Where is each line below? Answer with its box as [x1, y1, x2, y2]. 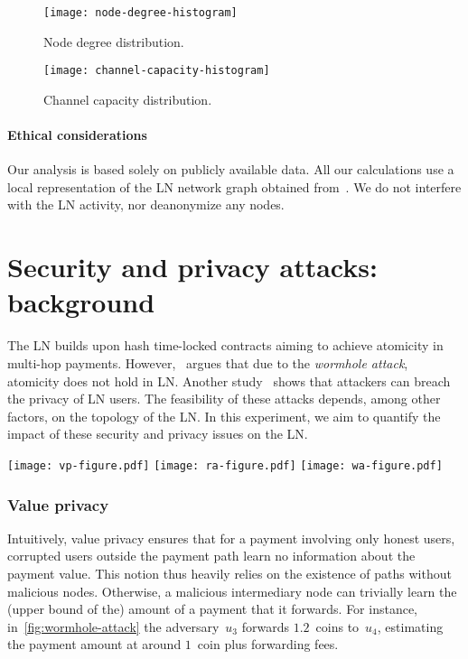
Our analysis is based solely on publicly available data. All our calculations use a [7, 160, 454, 179]
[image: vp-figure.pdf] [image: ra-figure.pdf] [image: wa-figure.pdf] [7, 459, 443, 472]
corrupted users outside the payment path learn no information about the [7, 546, 416, 565]
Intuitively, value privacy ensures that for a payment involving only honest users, [7, 528, 455, 547]
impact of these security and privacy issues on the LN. [7, 424, 308, 443]
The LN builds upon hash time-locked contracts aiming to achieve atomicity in [7, 336, 444, 355]
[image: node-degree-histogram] [43, 6, 238, 19]
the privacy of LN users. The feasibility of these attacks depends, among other [7, 389, 441, 408]
